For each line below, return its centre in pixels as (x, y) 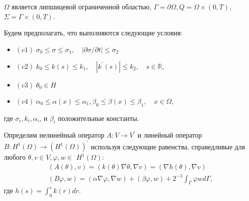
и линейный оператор (170, 135)
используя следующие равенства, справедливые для (168, 146)
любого (15, 157)
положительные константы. (98, 118)
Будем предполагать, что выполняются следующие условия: (93, 33)
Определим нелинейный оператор (54, 135)
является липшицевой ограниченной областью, (81, 6)
